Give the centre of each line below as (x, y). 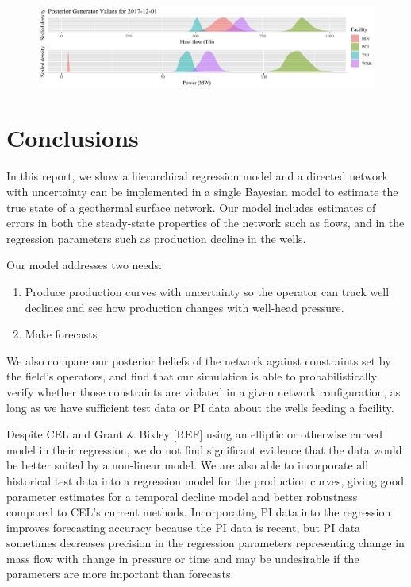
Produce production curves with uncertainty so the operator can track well (207, 291)
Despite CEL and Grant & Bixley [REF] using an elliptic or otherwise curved (194, 434)
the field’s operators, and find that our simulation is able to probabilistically (192, 376)
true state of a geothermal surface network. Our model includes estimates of (191, 207)
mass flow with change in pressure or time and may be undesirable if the (183, 558)
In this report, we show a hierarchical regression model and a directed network (197, 176)
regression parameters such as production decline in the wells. (156, 238)
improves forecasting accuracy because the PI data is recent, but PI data (184, 527)
